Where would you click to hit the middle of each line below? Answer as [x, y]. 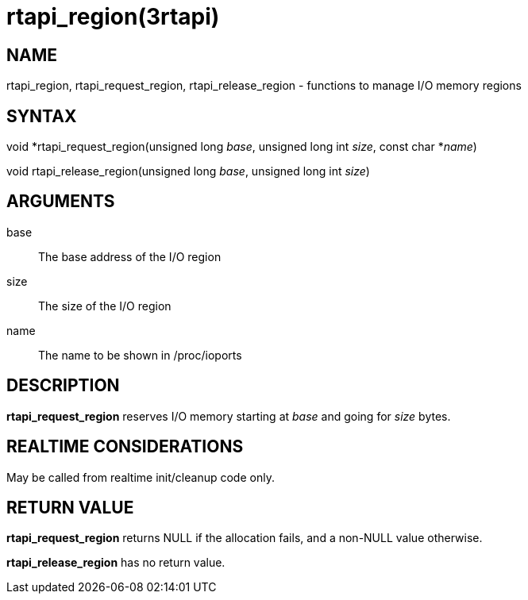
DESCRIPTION [63, 386]
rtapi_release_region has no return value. [116, 563]
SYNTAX [42, 116]
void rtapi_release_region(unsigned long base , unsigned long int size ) [188, 171]
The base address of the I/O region [130, 256]
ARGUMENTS [61, 202]
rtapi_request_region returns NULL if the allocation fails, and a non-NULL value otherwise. [245, 538]
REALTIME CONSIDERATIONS [125, 447]
